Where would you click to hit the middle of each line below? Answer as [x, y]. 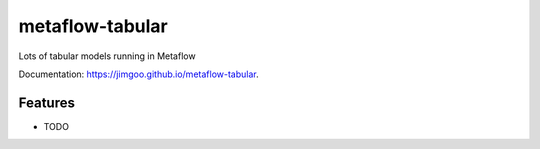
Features [46, 102]
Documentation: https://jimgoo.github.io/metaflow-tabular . [138, 74]
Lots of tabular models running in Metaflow [107, 56]
